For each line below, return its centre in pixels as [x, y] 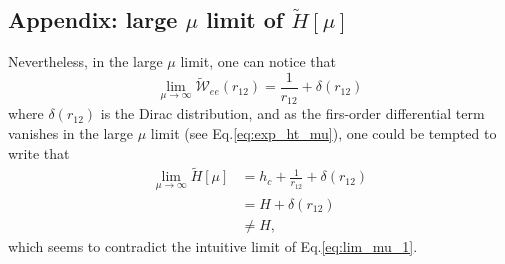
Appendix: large [93, 19]
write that [39, 152]
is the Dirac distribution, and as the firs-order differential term [292, 113]
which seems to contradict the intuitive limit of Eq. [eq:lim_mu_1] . [213, 245]
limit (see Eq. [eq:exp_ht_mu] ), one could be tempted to [323, 132]
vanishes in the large [71, 132]
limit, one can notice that [258, 61]
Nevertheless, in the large [85, 61]
